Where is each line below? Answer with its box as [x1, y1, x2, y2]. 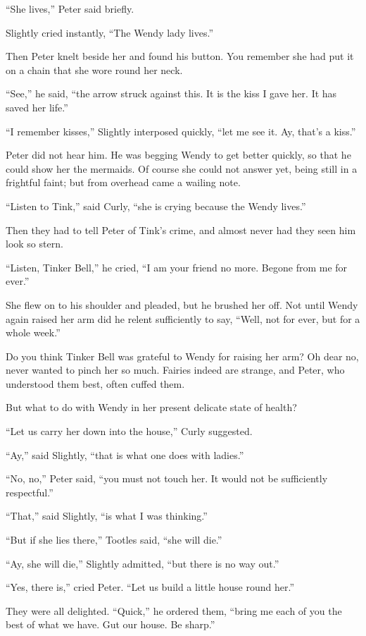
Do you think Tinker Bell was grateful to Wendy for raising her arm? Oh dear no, [6, 348, 359, 363]
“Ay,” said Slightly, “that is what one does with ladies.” [6, 447, 244, 462]
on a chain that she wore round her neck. [6, 62, 183, 77]
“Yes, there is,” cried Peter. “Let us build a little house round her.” [6, 580, 294, 594]
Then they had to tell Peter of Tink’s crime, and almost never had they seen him [6, 222, 356, 237]
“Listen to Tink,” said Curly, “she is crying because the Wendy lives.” [6, 198, 306, 213]
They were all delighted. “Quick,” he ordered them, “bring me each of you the [6, 603, 342, 618]
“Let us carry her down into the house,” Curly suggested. [6, 424, 253, 439]
